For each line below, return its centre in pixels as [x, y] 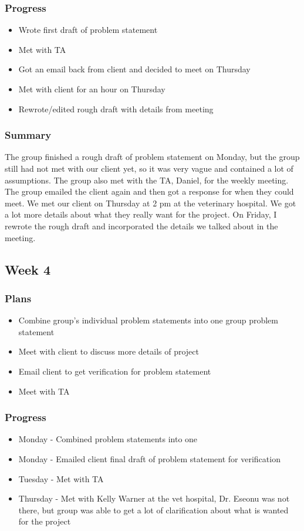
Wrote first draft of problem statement [88, 30]
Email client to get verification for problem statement [115, 371]
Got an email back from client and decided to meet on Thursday [134, 69]
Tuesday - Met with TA [61, 478]
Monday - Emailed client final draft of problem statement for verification [149, 458]
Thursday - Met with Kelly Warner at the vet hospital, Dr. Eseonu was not [154, 498]
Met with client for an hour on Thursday [92, 89]
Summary [28, 135]
